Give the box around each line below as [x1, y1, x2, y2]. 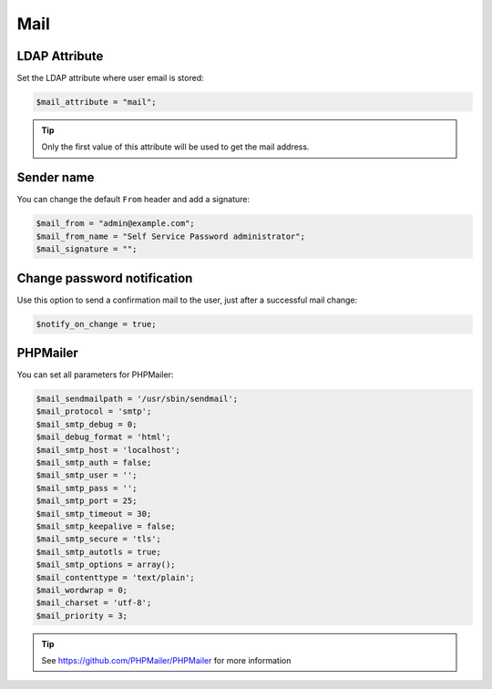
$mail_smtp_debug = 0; [36, 419, 138, 429]
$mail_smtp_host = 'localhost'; [36, 445, 181, 455]
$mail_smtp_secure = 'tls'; [36, 534, 161, 544]
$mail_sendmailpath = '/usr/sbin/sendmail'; [36, 394, 239, 405]
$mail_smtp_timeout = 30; [36, 509, 152, 519]
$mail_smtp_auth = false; [36, 458, 152, 468]
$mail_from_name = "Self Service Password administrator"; [36, 231, 305, 242]
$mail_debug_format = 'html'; [36, 432, 171, 442]
